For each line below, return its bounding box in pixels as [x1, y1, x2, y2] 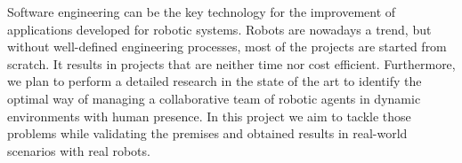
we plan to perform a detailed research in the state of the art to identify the [7, 72, 422, 90]
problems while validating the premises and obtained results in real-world [7, 124, 408, 143]
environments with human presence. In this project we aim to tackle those [7, 106, 411, 125]
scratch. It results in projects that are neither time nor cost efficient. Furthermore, [7, 54, 456, 73]
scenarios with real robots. [7, 141, 150, 159]
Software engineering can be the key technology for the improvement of [7, 3, 396, 20]
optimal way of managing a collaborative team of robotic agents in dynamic [7, 89, 421, 107]
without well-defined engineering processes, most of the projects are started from [7, 37, 447, 56]
